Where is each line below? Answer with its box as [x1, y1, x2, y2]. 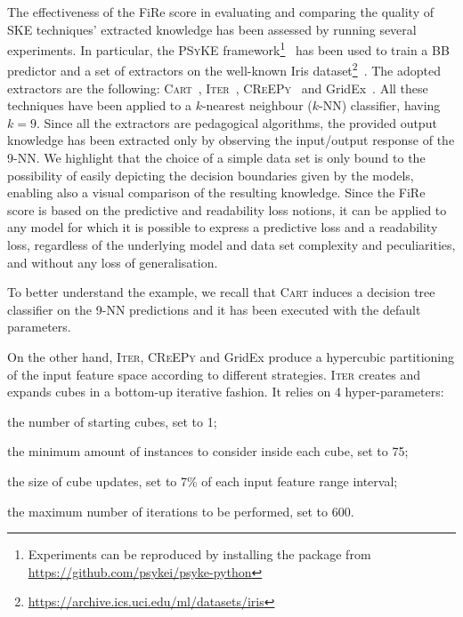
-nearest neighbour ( [201, 96, 313, 115]
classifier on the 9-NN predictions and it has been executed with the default [7, 300, 421, 318]
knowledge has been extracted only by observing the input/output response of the [7, 131, 455, 149]
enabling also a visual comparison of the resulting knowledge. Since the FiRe [7, 183, 426, 202]
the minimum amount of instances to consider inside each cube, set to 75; [7, 442, 409, 461]
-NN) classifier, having [319, 96, 441, 115]
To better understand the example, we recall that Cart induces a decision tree [7, 283, 435, 301]
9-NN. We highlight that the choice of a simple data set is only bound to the [7, 148, 426, 167]
